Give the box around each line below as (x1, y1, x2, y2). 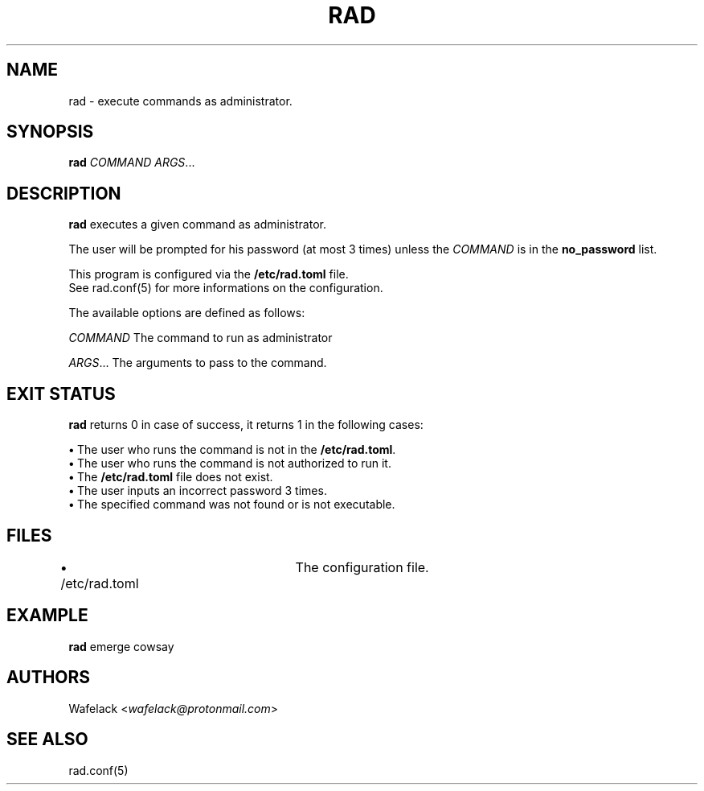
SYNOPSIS (6, 122, 94, 142)
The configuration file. (295, 558, 429, 575)
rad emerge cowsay (68, 639, 174, 653)
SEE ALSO (6, 729, 88, 750)
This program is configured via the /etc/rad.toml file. (68, 267, 349, 282)
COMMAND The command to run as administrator (68, 331, 333, 345)
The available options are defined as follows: (68, 306, 305, 320)
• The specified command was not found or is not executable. (68, 497, 395, 512)
